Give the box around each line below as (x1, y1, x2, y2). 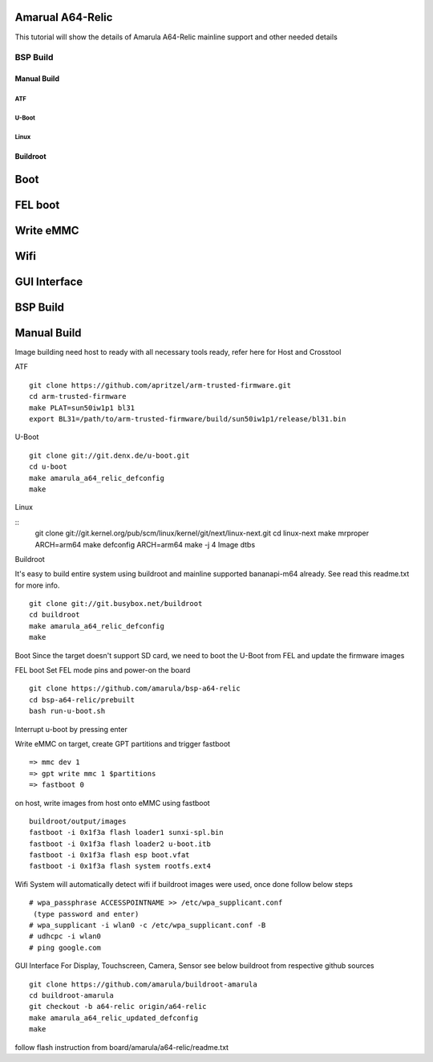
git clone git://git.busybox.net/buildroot (29, 599, 203, 608)
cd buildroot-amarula (29, 991, 114, 999)
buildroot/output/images (29, 816, 127, 826)
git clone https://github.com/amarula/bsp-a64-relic (29, 684, 241, 694)
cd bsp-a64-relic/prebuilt (29, 695, 136, 704)
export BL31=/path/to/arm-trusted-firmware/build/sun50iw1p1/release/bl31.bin (29, 414, 346, 423)
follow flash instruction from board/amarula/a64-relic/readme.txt (14, 1042, 229, 1052)
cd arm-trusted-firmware (29, 392, 127, 401)
